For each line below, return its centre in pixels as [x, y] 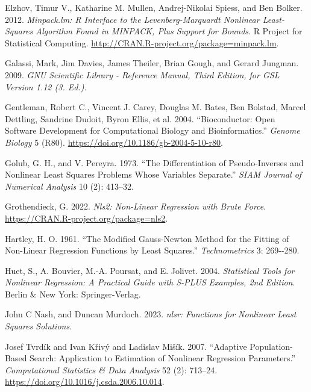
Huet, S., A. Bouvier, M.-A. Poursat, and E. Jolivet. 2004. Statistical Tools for [150, 270]
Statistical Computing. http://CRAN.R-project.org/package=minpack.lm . [142, 42]
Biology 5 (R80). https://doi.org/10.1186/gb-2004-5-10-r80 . [114, 142]
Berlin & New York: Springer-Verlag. [73, 294]
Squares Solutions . [39, 326]
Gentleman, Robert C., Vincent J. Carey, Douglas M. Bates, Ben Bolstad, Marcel [155, 107]
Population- [271, 346]
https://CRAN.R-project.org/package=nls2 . [86, 218]
